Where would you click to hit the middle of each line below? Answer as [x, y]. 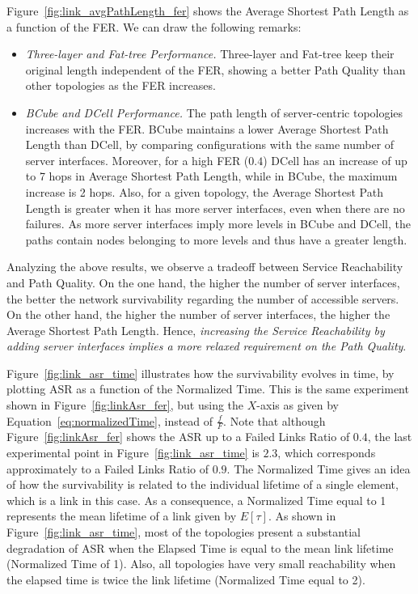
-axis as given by [298, 405]
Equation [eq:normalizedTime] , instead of [110, 420]
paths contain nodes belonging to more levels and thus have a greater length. [216, 239]
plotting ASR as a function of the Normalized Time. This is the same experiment [208, 389]
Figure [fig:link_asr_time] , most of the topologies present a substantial [184, 532]
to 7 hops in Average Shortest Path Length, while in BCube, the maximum [211, 176]
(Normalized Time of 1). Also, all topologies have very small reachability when [201, 564]
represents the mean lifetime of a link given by [122, 516]
